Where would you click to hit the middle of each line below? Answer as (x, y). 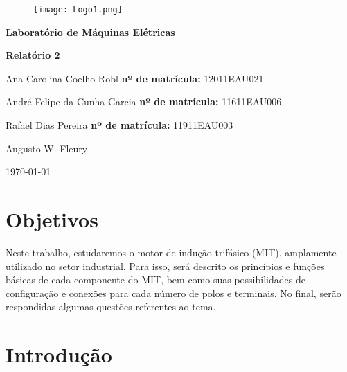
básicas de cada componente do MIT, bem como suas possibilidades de (155, 280)
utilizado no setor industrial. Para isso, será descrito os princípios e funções (165, 266)
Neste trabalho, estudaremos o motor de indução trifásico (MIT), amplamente (171, 252)
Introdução (59, 354)
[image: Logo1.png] (78, 10)
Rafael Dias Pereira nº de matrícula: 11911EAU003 (119, 125)
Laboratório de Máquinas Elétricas (90, 32)
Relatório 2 (33, 55)
